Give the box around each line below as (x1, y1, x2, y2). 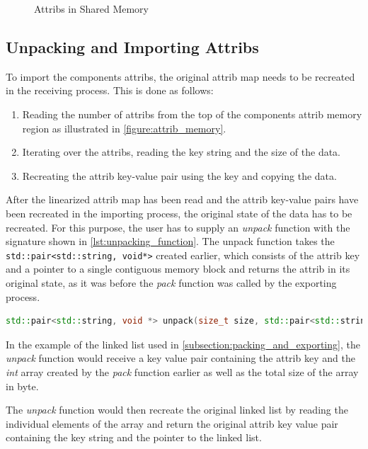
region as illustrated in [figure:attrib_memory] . (22, 120, 226, 135)
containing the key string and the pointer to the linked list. (6, 430, 262, 445)
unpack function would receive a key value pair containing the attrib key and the (6, 351, 355, 365)
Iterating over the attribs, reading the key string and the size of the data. (22, 144, 340, 159)
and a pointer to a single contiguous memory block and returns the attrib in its (6, 261, 350, 276)
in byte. (6, 378, 39, 393)
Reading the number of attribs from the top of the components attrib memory (22, 106, 362, 121)
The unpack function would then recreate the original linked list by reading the (6, 402, 348, 417)
